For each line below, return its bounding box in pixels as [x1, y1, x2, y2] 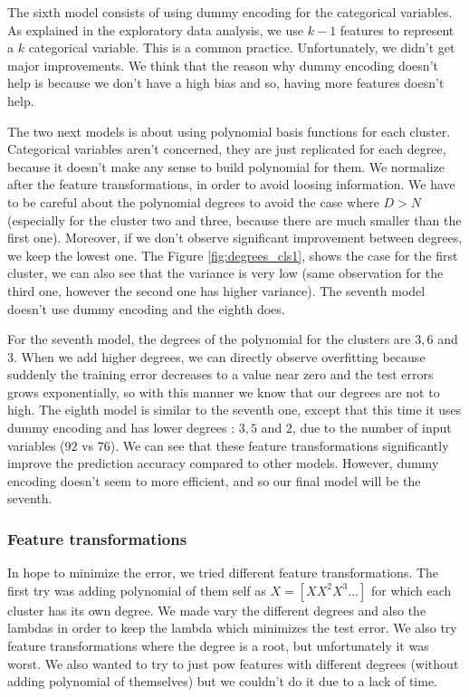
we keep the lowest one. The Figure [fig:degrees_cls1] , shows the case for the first [7, 245, 458, 264]
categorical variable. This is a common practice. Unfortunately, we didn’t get [28, 38, 455, 57]
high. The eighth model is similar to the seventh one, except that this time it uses [7, 400, 462, 419]
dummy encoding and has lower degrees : [7, 418, 235, 437]
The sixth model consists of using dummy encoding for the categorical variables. [7, 3, 453, 21]
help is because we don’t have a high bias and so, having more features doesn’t [7, 73, 445, 92]
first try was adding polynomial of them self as [7, 580, 266, 599]
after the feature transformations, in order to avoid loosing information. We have [7, 175, 455, 194]
